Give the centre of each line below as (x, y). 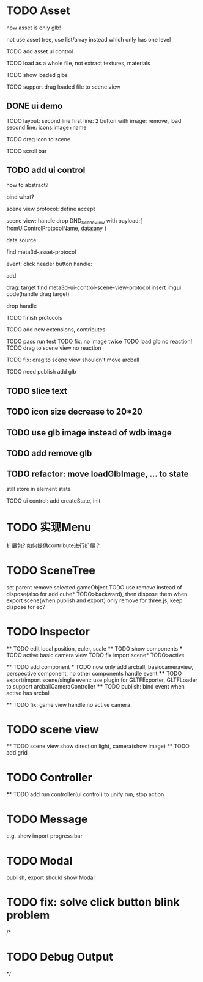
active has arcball (28, 693)
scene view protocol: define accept (51, 209)
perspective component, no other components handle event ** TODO (94, 673)
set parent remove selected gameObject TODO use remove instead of (94, 587)
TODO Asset (38, 11)
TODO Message (47, 819)
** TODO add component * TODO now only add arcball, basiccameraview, (100, 666)
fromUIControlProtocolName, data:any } (57, 228)
